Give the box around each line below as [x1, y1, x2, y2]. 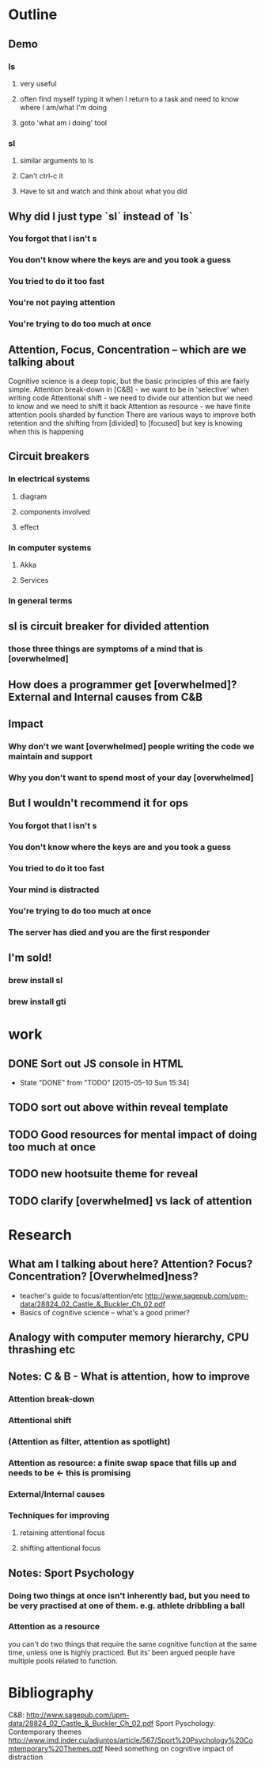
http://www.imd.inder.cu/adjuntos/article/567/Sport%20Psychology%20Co [8, 1735, 253, 1745]
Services [19, 575, 49, 584]
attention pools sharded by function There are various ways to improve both [8, 410, 256, 419]
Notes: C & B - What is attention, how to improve [8, 1370, 251, 1383]
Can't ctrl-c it [19, 171, 63, 181]
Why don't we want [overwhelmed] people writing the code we [8, 740, 255, 752]
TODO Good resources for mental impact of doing [8, 1127, 258, 1141]
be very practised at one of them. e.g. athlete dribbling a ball [8, 1600, 245, 1611]
